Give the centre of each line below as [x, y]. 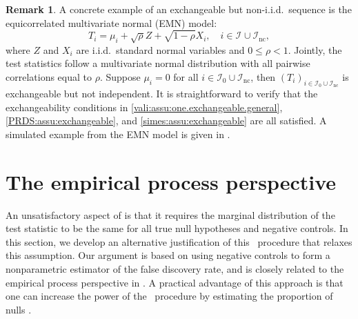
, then [263, 76]
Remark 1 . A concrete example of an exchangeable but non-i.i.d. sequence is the [179, 9]
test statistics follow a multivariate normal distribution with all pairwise [158, 63]
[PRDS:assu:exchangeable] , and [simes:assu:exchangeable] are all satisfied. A [166, 120]
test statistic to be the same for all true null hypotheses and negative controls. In [177, 228]
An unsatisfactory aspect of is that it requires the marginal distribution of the [170, 214]
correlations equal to [49, 76]
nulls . [19, 309]
